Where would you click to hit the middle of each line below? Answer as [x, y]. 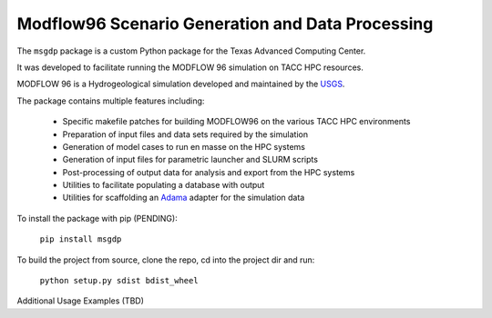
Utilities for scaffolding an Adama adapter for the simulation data [184, 198]
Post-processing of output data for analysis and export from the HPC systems [209, 172]
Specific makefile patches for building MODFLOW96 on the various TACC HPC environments [236, 122]
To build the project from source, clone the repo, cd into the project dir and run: [166, 260]
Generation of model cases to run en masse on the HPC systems [184, 146]
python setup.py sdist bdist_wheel [119, 281]
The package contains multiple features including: [111, 101]
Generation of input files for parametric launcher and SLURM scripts [190, 160]
